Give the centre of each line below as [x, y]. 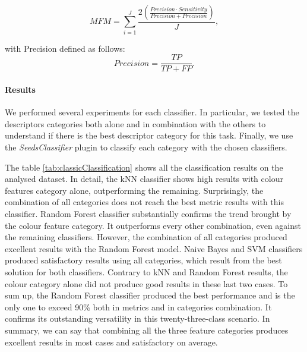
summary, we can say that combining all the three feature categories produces [147, 330]
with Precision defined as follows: [65, 48]
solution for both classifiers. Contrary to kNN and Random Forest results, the [146, 271]
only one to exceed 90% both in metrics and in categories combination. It [138, 307]
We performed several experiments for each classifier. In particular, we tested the [152, 112]
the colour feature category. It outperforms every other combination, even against [153, 225]
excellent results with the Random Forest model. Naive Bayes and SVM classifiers [154, 248]
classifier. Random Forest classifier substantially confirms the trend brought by [148, 213]
